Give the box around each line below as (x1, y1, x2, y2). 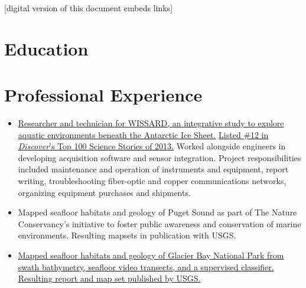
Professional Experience (4, 83, 203, 107)
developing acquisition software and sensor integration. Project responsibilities (18, 151, 301, 163)
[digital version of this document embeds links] (4, 2, 173, 14)
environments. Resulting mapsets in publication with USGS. (18, 229, 236, 241)
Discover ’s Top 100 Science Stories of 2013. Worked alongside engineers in (18, 140, 286, 152)
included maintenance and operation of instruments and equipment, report (18, 163, 289, 175)
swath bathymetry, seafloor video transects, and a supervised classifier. (18, 260, 274, 273)
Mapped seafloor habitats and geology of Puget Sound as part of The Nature (18, 206, 297, 218)
